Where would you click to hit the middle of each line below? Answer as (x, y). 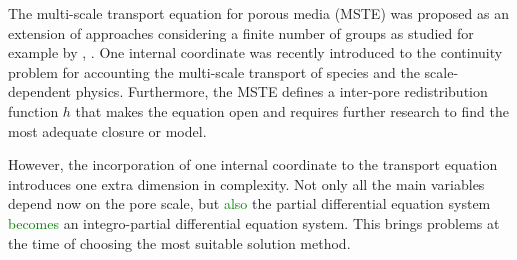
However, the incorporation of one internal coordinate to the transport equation (253, 164)
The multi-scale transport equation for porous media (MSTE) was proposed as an (258, 13)
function (33, 110)
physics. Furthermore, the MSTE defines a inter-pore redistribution (281, 91)
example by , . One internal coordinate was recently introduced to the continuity (255, 52)
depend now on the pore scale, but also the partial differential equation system (249, 203)
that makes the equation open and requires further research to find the (292, 110)
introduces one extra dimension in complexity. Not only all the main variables (246, 183)
